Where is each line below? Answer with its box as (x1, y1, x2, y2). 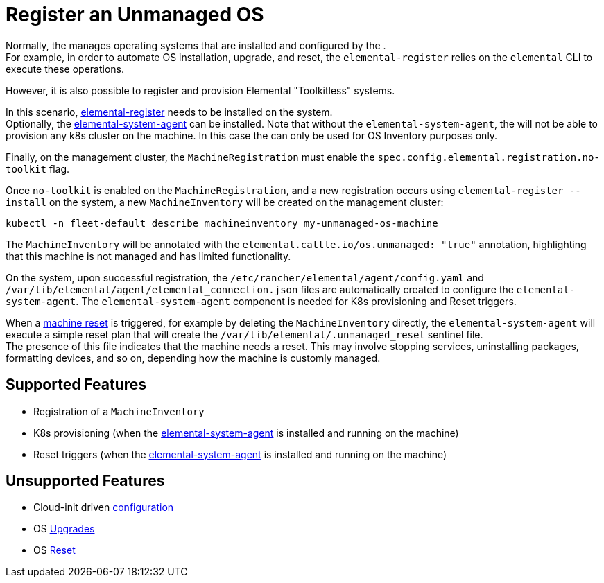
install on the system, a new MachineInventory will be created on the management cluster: (6, 195, 444, 208)
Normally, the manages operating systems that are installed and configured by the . (6, 39, 386, 51)
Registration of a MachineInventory (33, 405, 205, 417)
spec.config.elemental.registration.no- (377, 151, 600, 163)
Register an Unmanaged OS (6, 3, 264, 26)
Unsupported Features (6, 472, 165, 490)
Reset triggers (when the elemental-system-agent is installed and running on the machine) (33, 448, 447, 460)
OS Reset (33, 544, 76, 557)
